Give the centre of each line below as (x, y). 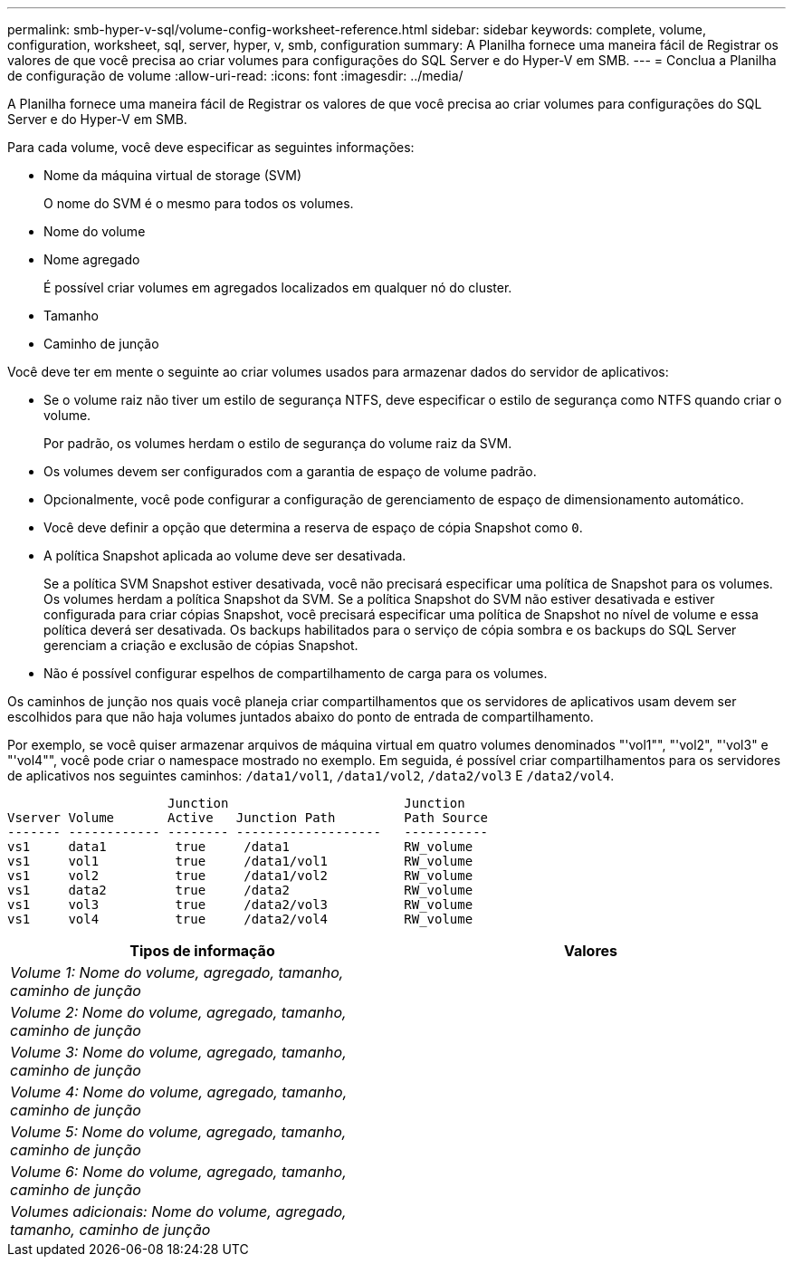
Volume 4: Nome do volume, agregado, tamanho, (179, 1092)
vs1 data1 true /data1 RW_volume (240, 847)
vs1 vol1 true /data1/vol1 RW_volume (240, 861)
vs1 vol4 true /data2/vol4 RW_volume (240, 919)
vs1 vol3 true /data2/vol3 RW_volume (240, 905)
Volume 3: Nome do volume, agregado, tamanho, (178, 1052)
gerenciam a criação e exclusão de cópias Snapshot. (201, 645)
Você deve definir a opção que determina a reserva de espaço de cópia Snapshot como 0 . (313, 527)
